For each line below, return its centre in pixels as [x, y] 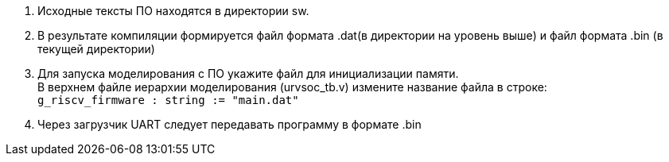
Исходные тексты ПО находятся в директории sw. [173, 11]
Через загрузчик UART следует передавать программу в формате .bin [229, 124]
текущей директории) [96, 49]
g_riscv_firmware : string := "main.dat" [168, 100]
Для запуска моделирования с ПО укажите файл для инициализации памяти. [248, 73]
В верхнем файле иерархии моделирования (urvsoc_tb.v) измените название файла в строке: [292, 87]
